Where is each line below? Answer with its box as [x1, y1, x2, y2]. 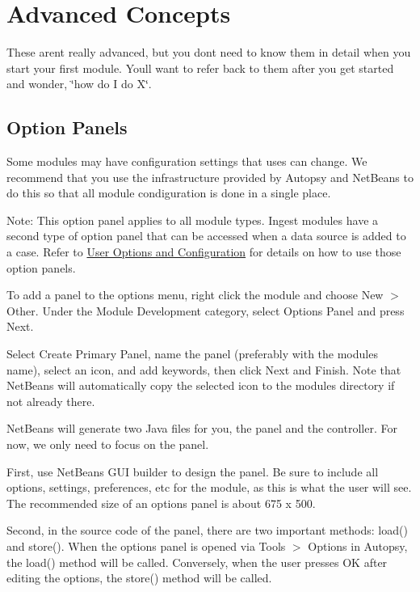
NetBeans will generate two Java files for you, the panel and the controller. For [6, 420, 397, 437]
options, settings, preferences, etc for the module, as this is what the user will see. [6, 479, 412, 496]
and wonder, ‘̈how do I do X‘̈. [6, 75, 152, 92]
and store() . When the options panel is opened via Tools [6, 537, 286, 554]
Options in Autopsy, [308, 537, 408, 554]
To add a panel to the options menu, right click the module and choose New [6, 286, 384, 303]
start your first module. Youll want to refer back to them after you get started [6, 59, 394, 76]
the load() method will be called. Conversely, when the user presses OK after [6, 553, 388, 570]
